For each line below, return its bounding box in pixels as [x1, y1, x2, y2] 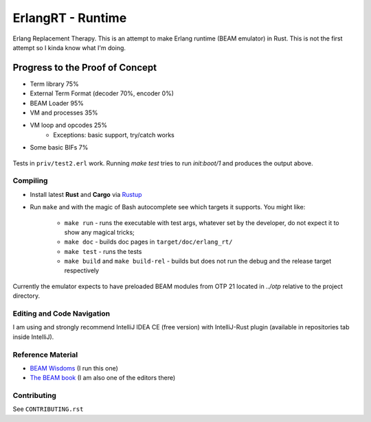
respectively [64, 266, 100, 274]
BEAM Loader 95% [30, 99, 84, 107]
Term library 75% [30, 80, 79, 88]
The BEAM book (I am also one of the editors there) [30, 374, 176, 382]
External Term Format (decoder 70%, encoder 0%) [30, 89, 175, 97]
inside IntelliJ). [12, 333, 54, 341]
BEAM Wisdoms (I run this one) [30, 364, 118, 372]
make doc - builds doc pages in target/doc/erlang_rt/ [64, 237, 233, 246]
